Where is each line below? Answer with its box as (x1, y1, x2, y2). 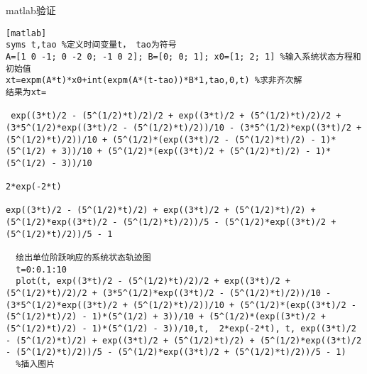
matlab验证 (6, 3, 56, 17)
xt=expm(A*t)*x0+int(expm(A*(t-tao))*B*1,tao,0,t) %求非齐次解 (6, 75, 302, 86)
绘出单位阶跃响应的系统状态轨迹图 (16, 253, 151, 263)
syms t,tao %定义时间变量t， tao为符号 (6, 40, 177, 50)
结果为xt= (6, 87, 47, 97)
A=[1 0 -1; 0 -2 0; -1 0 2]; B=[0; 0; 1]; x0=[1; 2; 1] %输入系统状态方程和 (6, 51, 361, 62)
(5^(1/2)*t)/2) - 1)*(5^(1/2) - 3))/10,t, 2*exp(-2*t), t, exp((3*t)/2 (6, 324, 356, 334)
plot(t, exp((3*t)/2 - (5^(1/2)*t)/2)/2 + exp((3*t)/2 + (16, 276, 290, 287)
